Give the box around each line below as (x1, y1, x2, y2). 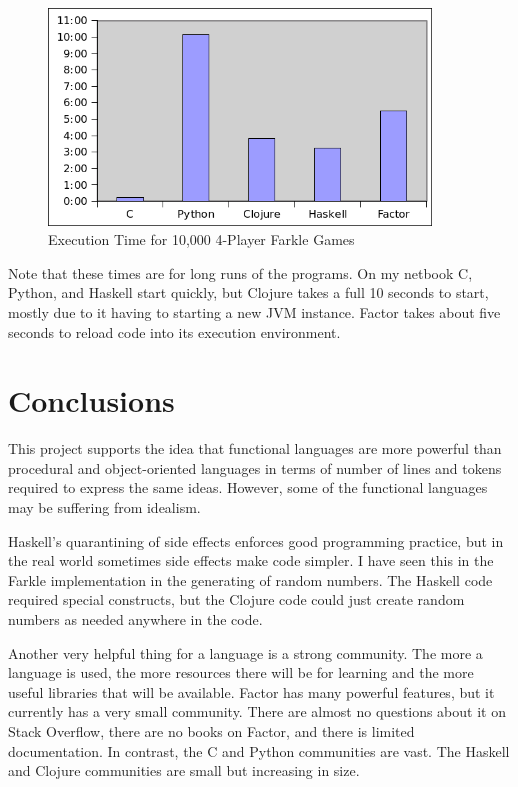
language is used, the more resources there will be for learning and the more (8, 662, 474, 683)
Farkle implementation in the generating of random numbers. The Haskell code (8, 569, 493, 590)
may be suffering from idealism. (8, 497, 201, 518)
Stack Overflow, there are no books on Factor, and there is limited (8, 721, 415, 741)
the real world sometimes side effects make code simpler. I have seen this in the (8, 550, 494, 571)
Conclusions (8, 380, 175, 421)
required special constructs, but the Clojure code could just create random (8, 589, 465, 610)
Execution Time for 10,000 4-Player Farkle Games (48, 229, 355, 250)
